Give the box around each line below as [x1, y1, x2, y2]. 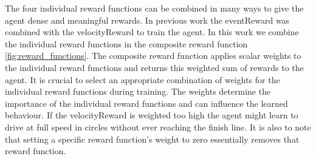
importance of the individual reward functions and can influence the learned [5, 96, 288, 109]
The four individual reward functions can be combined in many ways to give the [5, 2, 304, 14]
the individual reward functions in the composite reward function [5, 37, 248, 50]
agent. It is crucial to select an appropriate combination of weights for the [5, 73, 280, 86]
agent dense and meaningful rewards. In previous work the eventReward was [5, 13, 290, 26]
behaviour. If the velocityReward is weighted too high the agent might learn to [5, 109, 298, 121]
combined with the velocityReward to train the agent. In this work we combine [5, 25, 299, 38]
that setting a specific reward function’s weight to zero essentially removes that [5, 132, 300, 145]
